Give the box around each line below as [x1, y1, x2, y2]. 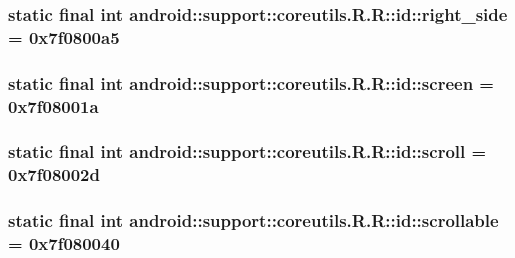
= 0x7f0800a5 [8, 24, 120, 49]
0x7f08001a [8, 93, 99, 118]
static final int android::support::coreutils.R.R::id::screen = [8, 70, 494, 95]
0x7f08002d [8, 162, 100, 187]
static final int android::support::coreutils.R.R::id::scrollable [8, 208, 499, 233]
